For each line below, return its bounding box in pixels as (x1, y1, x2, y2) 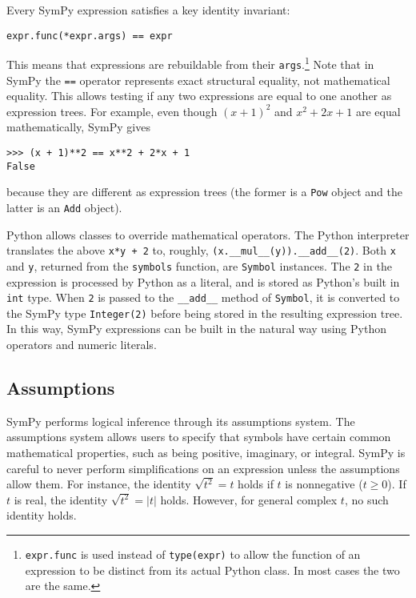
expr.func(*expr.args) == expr (6, 30, 173, 42)
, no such (344, 491, 389, 508)
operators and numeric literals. (6, 336, 157, 353)
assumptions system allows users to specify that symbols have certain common (6, 428, 391, 445)
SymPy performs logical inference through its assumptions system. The (6, 412, 355, 429)
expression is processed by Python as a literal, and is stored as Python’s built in (6, 273, 400, 290)
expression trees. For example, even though (6, 102, 218, 119)
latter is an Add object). (6, 199, 122, 215)
